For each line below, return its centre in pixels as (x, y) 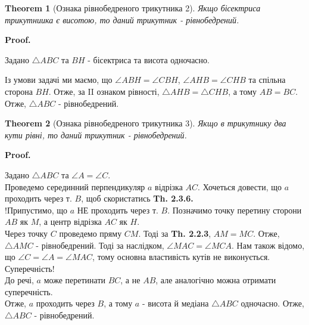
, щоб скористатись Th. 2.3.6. (137, 198)
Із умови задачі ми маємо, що (59, 80)
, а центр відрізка (70, 222)
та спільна (267, 80)
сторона (19, 91)
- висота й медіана (175, 303)
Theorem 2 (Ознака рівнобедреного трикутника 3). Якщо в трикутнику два (146, 123)
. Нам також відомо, (268, 245)
